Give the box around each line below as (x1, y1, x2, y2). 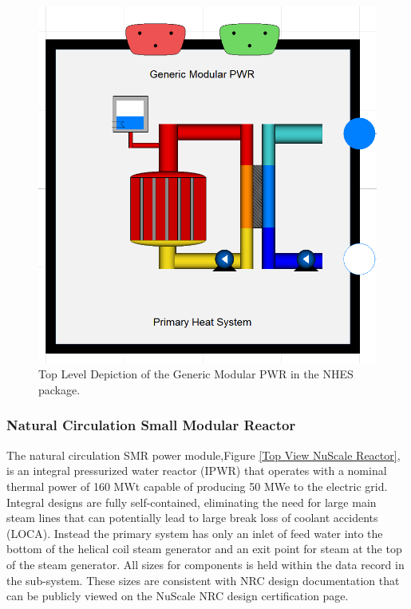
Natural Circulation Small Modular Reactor (6, 415, 296, 435)
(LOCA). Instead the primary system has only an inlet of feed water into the (6, 524, 383, 541)
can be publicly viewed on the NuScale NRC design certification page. (6, 587, 349, 604)
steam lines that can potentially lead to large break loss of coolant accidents (6, 509, 378, 526)
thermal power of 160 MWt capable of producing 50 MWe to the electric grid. (6, 477, 388, 494)
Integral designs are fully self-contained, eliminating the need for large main (6, 493, 377, 510)
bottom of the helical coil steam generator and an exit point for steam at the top (6, 540, 402, 557)
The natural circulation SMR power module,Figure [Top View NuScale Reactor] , (6, 446, 401, 463)
